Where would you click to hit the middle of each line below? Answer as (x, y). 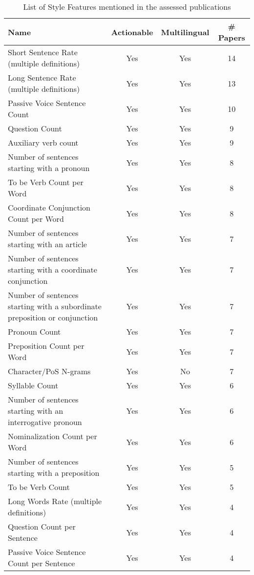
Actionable (132, 32)
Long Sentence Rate (42, 77)
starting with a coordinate (53, 269)
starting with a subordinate (55, 306)
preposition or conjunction (53, 317)
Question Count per (42, 526)
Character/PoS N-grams (49, 371)
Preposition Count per (46, 346)
